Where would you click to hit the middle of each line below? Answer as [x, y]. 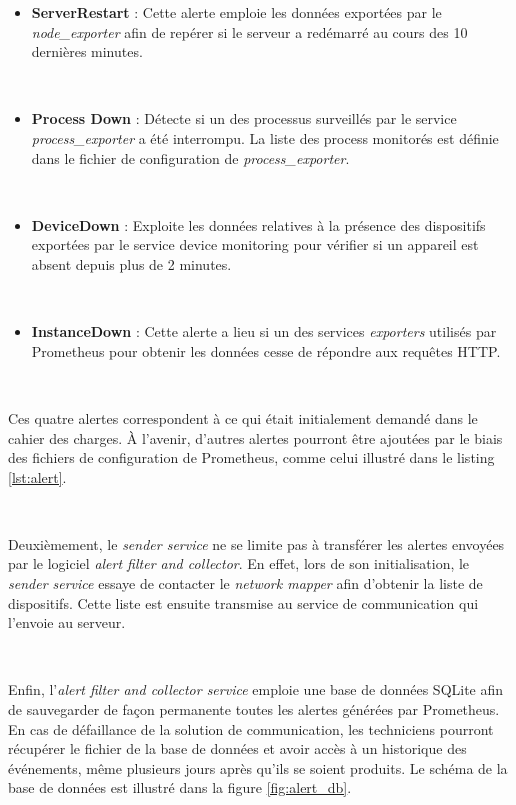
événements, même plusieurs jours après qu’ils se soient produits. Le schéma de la [258, 767]
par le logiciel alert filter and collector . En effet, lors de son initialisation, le [239, 563]
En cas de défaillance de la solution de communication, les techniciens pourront [251, 728]
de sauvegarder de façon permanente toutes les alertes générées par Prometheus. [254, 709]
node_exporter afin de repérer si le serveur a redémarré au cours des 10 [249, 31]
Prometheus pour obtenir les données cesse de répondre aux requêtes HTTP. [266, 350]
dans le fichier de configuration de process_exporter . [190, 157]
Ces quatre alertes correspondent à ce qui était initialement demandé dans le [243, 417]
